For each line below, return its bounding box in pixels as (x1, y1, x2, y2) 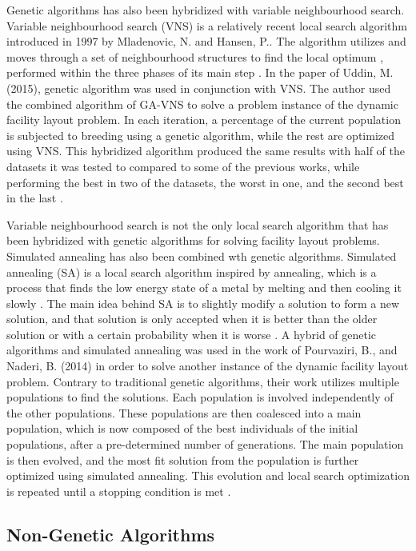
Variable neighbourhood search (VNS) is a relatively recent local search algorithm (6, 17, 408, 34)
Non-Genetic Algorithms (6, 521, 215, 546)
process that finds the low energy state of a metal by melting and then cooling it (6, 279, 402, 296)
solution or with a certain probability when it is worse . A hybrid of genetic (6, 325, 377, 342)
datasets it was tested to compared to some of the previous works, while (6, 158, 360, 174)
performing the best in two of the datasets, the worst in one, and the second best (6, 174, 404, 190)
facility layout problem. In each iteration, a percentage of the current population (6, 111, 401, 128)
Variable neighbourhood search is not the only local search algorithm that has (6, 216, 389, 233)
